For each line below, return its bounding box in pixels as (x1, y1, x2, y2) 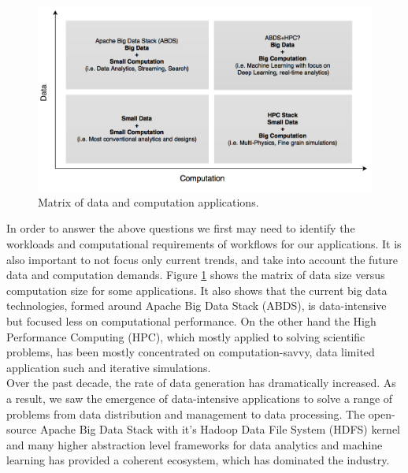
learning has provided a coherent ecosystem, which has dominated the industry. (6, 452, 390, 468)
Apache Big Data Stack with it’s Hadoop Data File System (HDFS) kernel (39, 421, 401, 438)
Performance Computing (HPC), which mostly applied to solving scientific (6, 328, 365, 345)
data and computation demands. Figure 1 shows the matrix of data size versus (6, 266, 385, 283)
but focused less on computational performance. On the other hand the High (6, 312, 376, 329)
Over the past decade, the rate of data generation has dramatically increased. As (6, 374, 396, 391)
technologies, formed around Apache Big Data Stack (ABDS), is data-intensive (6, 297, 387, 314)
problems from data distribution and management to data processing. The (6, 405, 365, 422)
